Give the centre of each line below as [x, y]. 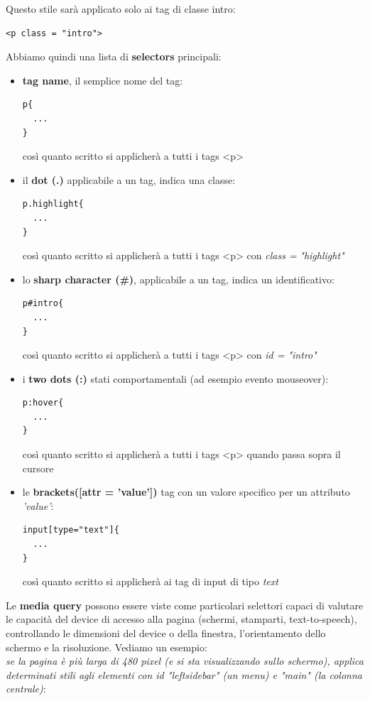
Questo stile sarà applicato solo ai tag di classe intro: [121, 9]
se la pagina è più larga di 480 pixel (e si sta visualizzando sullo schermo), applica [185, 661]
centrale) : [26, 689]
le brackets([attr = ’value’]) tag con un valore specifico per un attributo [186, 492]
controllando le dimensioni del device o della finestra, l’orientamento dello [166, 633]
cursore [38, 468]
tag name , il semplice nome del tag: [103, 80]
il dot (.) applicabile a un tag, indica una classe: [129, 179]
